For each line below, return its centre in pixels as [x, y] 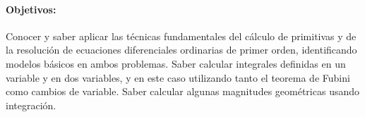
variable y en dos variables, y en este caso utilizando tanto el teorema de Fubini [178, 77]
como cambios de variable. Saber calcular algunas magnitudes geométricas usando [183, 91]
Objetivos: [31, 9]
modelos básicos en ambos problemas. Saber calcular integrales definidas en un [176, 63]
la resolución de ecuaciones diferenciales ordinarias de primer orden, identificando [181, 50]
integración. [31, 105]
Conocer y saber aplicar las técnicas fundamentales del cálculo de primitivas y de [181, 36]
